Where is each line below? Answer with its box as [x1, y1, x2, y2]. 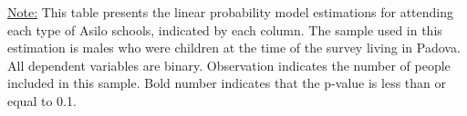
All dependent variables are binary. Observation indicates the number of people [7, 55, 451, 74]
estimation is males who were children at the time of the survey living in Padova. [7, 38, 461, 57]
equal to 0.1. [7, 91, 77, 110]
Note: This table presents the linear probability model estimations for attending [7, 3, 454, 21]
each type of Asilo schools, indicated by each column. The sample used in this [7, 20, 442, 39]
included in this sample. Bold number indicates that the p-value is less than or [7, 73, 447, 92]
